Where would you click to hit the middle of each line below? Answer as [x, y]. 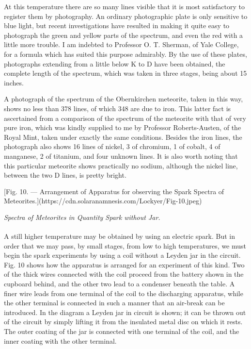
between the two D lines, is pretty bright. [65, 175]
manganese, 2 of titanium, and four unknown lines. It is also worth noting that [121, 156]
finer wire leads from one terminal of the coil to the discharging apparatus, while [124, 293]
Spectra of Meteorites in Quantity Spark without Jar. [82, 217]
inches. [14, 82]
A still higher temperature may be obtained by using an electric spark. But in [120, 236]
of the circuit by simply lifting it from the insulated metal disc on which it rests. [123, 322]
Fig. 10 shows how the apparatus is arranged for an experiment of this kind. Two [124, 264]
